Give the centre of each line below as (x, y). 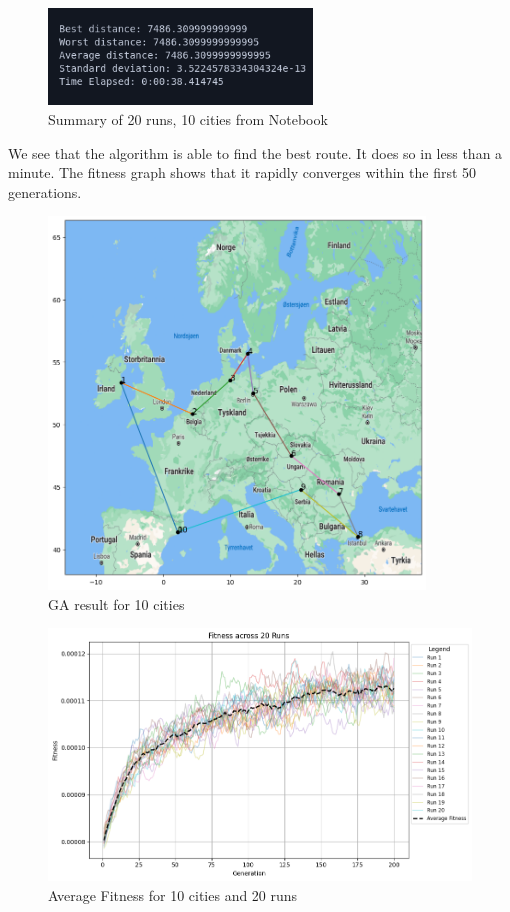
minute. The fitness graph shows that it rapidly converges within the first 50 (242, 172)
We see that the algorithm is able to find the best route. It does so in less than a (255, 152)
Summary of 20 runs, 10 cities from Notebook (188, 119)
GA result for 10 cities (116, 603)
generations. (45, 191)
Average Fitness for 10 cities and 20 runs (173, 894)
